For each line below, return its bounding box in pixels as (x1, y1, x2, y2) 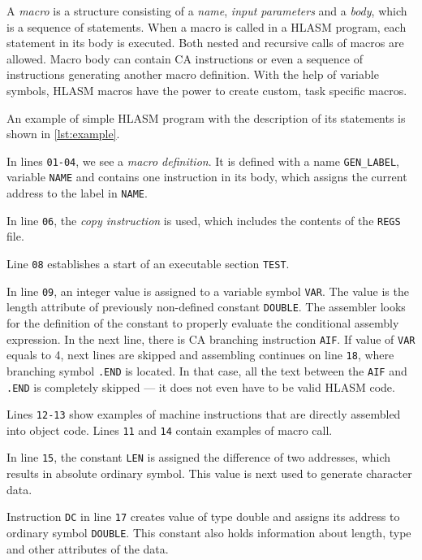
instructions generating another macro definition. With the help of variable (6, 66, 379, 83)
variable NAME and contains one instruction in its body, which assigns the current (6, 168, 407, 185)
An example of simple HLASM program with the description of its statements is (6, 109, 406, 126)
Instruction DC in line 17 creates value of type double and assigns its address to (6, 508, 400, 525)
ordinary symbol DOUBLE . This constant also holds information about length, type (6, 523, 411, 540)
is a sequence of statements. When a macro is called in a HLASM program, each (6, 18, 407, 35)
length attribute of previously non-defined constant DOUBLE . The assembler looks (6, 298, 406, 315)
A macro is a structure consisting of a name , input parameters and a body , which (6, 2, 407, 19)
